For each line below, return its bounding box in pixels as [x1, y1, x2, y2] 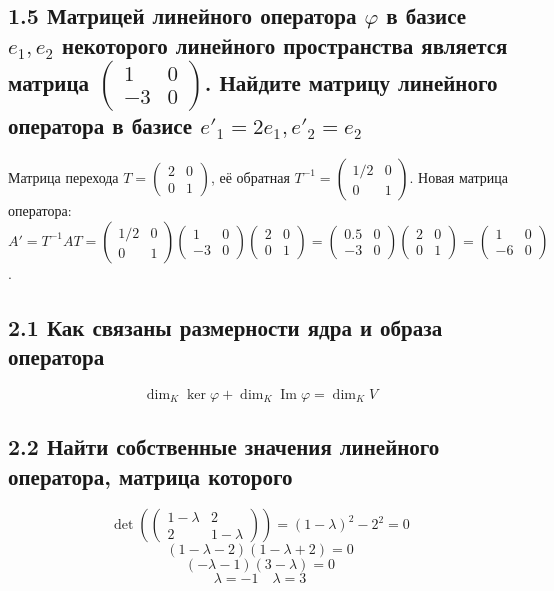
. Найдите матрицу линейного [204, 66, 498, 97]
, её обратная [210, 166, 290, 187]
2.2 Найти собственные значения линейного [8, 431, 440, 462]
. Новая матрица [409, 166, 508, 187]
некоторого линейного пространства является [62, 29, 508, 60]
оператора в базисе [8, 110, 193, 141]
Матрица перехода [8, 166, 119, 187]
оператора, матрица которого [8, 460, 293, 491]
